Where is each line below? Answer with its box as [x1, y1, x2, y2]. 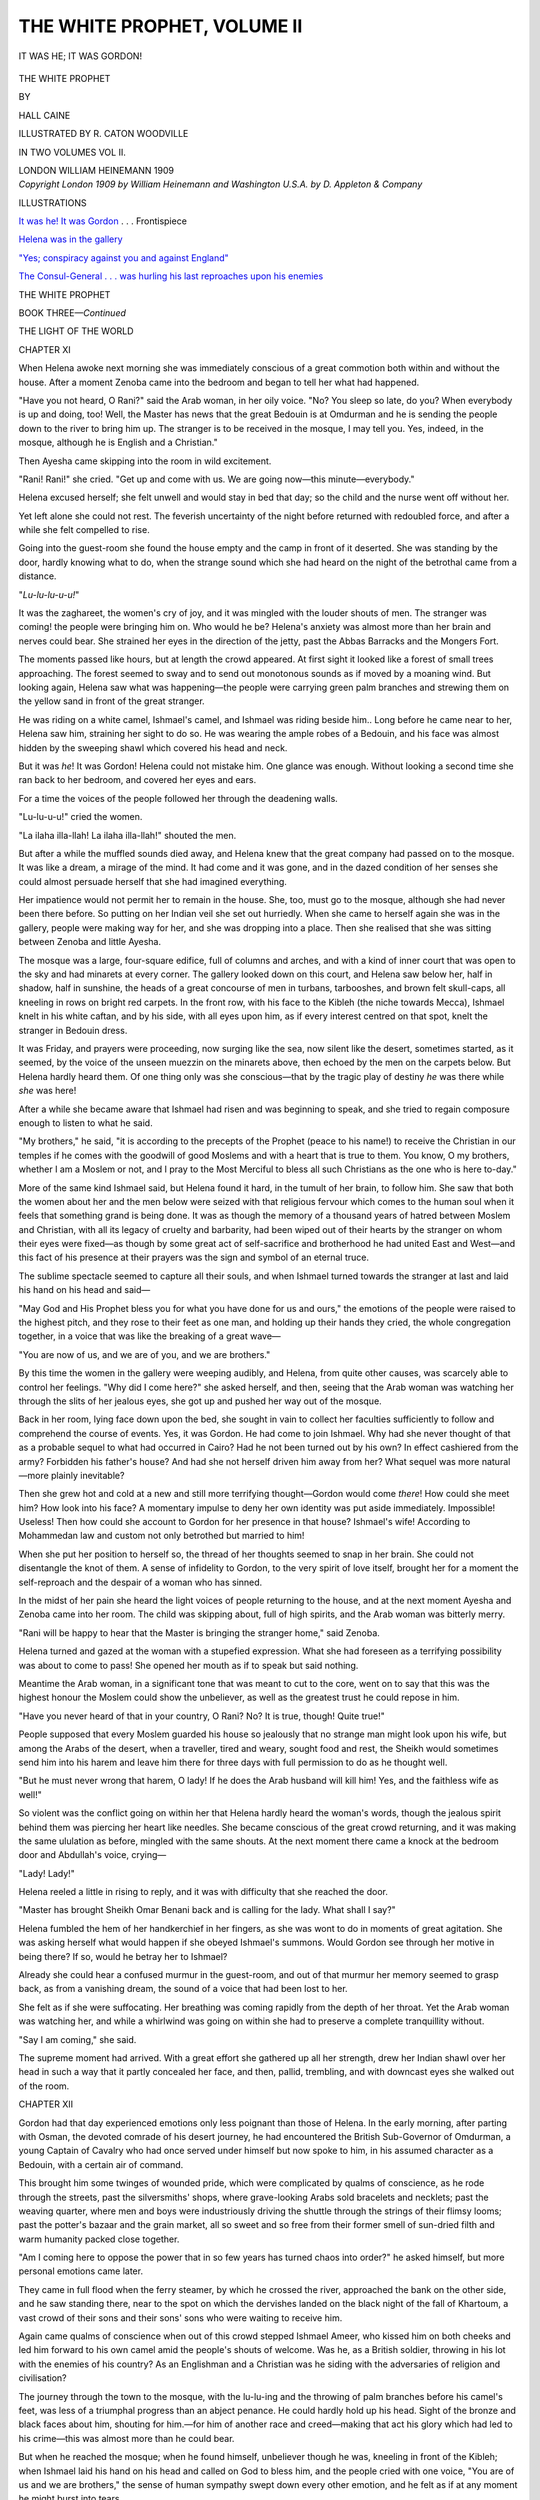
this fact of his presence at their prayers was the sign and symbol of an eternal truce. [18, 1251, 370, 1264]
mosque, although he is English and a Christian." [18, 436, 219, 449]
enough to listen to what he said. [18, 1116, 154, 1129]
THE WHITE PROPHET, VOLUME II [18, 15, 303, 37]
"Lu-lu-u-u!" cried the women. [18, 811, 143, 823]
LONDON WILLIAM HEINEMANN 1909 [18, 164, 175, 176]
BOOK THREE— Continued [18, 307, 127, 319]
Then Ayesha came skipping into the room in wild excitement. [18, 455, 272, 467]
